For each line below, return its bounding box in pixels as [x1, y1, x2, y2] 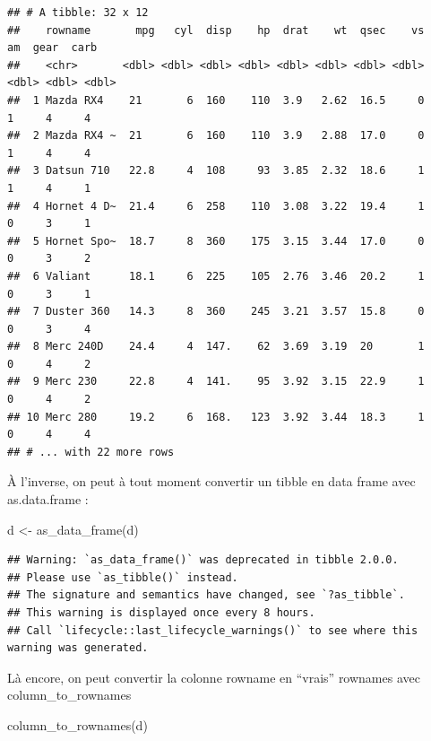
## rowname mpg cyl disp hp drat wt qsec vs [7, 23, 425, 37]
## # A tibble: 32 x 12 [7, 6, 149, 19]
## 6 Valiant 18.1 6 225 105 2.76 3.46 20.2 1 [7, 269, 425, 283]
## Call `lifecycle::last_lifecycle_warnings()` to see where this [7, 623, 418, 637]
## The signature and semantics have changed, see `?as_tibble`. [7, 588, 405, 602]
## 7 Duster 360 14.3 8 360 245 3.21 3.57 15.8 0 [7, 305, 425, 318]
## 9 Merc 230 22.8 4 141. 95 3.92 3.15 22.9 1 [7, 375, 425, 388]
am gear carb [7, 41, 98, 55]
